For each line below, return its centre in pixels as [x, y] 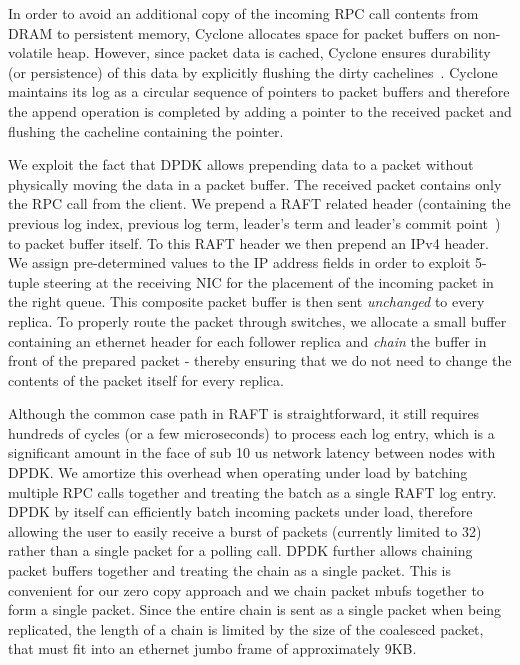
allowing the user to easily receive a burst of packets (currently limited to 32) [245, 530]
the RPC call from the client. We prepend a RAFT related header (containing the [259, 203]
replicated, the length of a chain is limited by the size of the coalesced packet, [246, 628]
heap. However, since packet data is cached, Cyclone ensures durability [273, 52]
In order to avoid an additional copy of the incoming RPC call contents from [243, 13]
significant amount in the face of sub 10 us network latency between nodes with [252, 452]
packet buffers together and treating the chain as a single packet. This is [230, 570]
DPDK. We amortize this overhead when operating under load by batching [238, 472]
